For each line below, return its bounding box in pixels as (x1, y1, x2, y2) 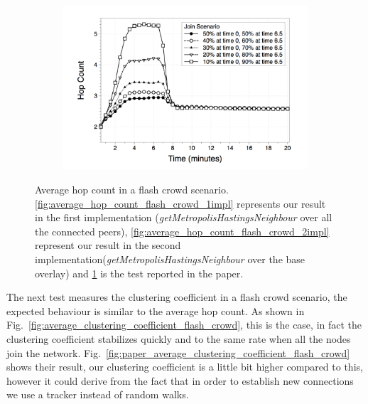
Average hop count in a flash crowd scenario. (35, 182, 229, 197)
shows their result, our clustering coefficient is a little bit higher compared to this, (6, 359, 363, 374)
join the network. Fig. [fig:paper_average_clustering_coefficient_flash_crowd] (6, 345, 350, 360)
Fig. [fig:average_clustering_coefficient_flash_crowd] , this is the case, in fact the (6, 317, 362, 332)
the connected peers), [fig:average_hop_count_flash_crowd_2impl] (35, 223, 330, 238)
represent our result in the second (35, 238, 181, 253)
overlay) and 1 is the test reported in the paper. (35, 265, 244, 280)
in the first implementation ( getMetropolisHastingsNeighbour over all (35, 210, 332, 225)
